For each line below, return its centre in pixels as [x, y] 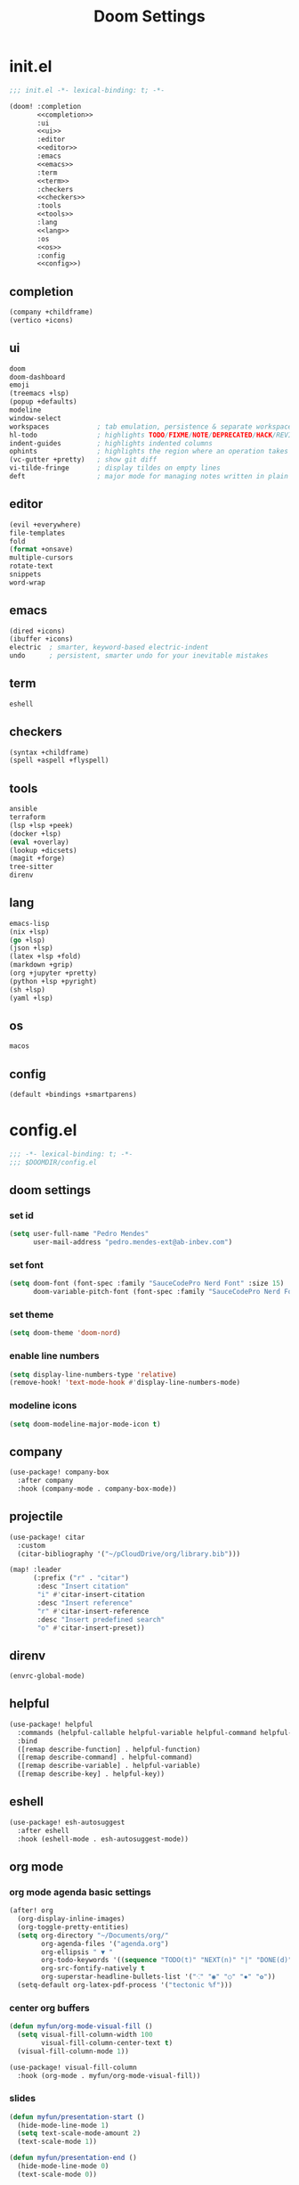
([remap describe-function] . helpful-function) [109, 1749]
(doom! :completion [45, 106]
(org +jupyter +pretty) [53, 973]
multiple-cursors [41, 558]
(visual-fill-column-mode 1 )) [73, 2051]
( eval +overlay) [39, 842]
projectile [36, 1517]
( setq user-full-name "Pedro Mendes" [79, 1234]
